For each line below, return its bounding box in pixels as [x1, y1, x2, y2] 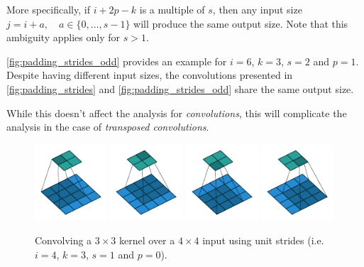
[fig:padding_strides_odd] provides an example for [6, 53, 227, 68]
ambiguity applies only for [6, 30, 120, 45]
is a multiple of [139, 2, 205, 16]
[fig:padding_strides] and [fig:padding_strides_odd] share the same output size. [6, 81, 354, 96]
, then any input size [212, 2, 302, 16]
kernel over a [119, 233, 175, 248]
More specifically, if [6, 2, 90, 16]
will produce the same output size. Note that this [133, 16, 348, 31]
